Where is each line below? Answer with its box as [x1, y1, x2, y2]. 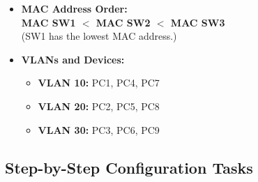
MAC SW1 [21, 15, 76, 29]
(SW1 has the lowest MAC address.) [21, 29, 177, 43]
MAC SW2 [96, 15, 151, 29]
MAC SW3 [170, 15, 225, 29]
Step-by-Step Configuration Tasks [5, 156, 253, 178]
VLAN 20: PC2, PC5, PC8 [38, 98, 160, 113]
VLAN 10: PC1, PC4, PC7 [38, 75, 160, 90]
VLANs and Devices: [21, 52, 125, 66]
